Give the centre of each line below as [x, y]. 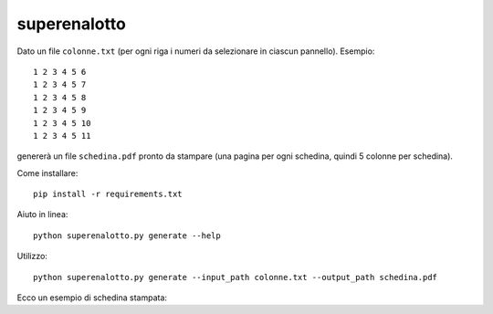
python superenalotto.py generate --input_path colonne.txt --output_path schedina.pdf [236, 277]
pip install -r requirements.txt [108, 194]
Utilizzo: [32, 256]
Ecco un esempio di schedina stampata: [92, 298]
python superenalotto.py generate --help [127, 235]
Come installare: [47, 173]
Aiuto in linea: [42, 215]
